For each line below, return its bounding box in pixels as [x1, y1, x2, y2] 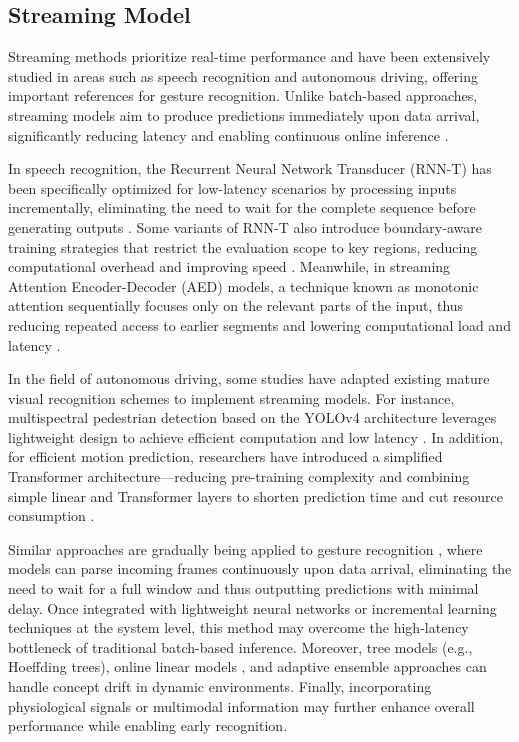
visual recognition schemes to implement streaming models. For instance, [8, 387, 455, 408]
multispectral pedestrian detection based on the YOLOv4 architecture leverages [8, 407, 497, 428]
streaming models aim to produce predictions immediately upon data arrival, [8, 104, 480, 125]
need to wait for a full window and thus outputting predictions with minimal [8, 578, 479, 599]
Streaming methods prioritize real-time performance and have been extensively [8, 46, 491, 67]
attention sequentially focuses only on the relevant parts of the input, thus [8, 295, 464, 316]
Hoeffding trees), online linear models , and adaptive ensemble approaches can [8, 656, 487, 677]
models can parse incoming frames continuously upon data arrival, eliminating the [8, 558, 512, 579]
